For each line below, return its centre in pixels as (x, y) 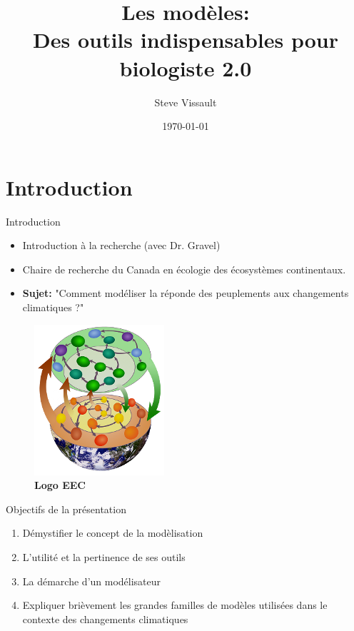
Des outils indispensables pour (186, 40)
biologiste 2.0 (186, 67)
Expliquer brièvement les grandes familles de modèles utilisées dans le (175, 605)
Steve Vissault (186, 102)
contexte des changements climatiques (105, 619)
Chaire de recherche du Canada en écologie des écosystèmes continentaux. (184, 269)
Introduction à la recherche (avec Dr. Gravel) (121, 245)
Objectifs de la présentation (66, 509)
